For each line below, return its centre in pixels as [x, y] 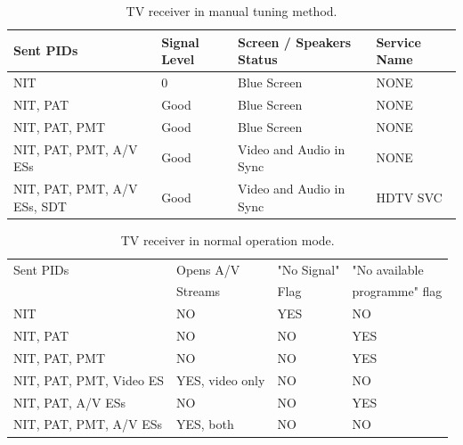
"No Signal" [309, 269]
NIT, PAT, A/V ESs [70, 402]
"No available [388, 269]
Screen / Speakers [295, 41]
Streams [199, 291]
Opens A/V [208, 269]
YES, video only [221, 379]
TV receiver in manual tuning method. [231, 11]
